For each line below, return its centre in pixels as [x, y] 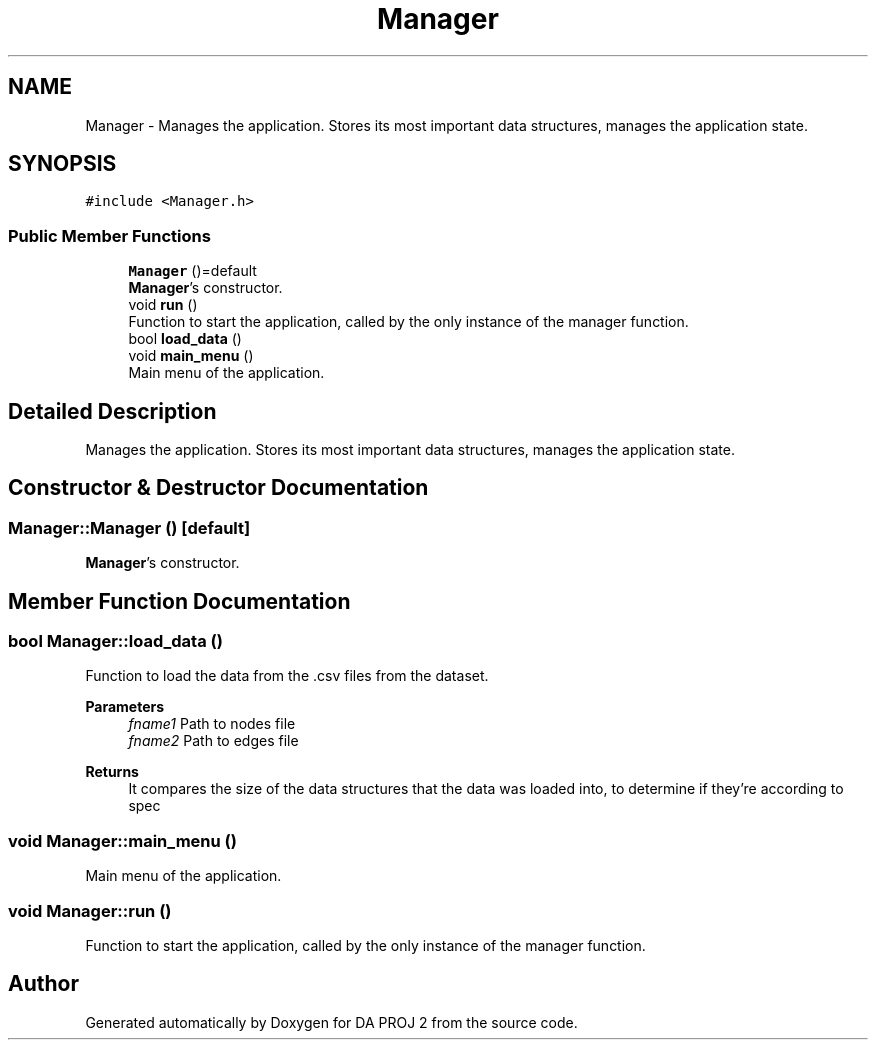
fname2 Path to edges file [213, 741]
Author [43, 984]
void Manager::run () [90, 910]
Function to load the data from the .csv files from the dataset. [287, 676]
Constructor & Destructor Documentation [218, 488]
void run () [163, 305]
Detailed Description [112, 411]
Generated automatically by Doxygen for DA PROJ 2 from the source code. [331, 1022]
